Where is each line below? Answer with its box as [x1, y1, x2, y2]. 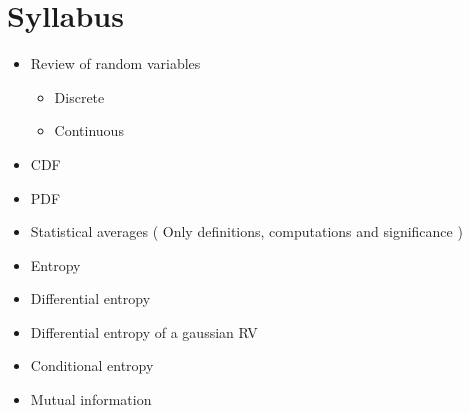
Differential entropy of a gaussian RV [30, 321, 258, 342]
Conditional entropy [30, 355, 154, 376]
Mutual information [30, 389, 152, 410]
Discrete [54, 86, 105, 107]
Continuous [54, 120, 124, 141]
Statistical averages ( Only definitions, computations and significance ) [30, 221, 463, 242]
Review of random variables [30, 53, 201, 74]
